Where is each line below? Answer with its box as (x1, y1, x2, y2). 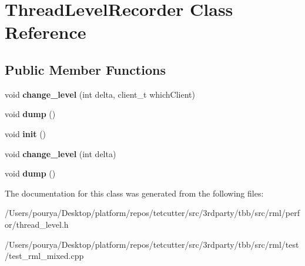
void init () (5, 127, 46, 139)
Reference (5, 20, 86, 44)
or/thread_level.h (5, 218, 69, 230)
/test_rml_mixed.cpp (5, 250, 84, 262)
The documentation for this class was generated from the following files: (5, 187, 264, 199)
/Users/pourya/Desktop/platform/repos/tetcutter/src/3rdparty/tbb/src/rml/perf (5, 207, 300, 219)
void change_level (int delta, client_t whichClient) (5, 88, 195, 100)
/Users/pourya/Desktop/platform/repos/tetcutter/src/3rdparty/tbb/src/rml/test (5, 238, 299, 250)
